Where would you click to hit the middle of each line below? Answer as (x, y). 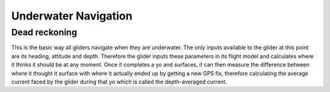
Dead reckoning (44, 32)
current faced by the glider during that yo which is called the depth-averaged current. (119, 82)
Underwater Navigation (72, 16)
